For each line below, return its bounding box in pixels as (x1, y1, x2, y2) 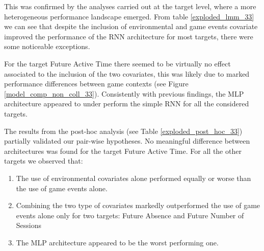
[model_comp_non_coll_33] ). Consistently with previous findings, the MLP (4, 88, 244, 99)
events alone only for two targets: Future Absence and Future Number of (16, 210, 244, 220)
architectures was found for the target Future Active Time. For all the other (4, 145, 242, 156)
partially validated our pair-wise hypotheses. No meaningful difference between (4, 135, 250, 146)
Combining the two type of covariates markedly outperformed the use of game (16, 200, 260, 211)
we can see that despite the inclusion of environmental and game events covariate (4, 21, 258, 32)
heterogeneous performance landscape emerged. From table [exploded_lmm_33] (4, 11, 254, 21)
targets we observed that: (4, 155, 83, 166)
